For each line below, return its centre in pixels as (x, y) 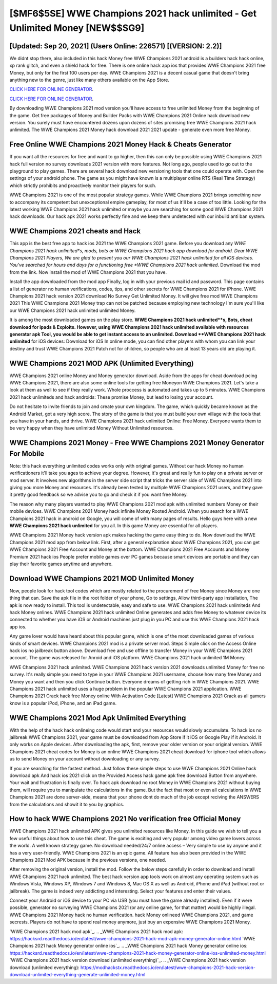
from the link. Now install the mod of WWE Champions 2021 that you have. (88, 272)
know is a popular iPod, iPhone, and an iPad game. (63, 703)
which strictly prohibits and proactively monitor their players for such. (83, 185)
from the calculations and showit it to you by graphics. (67, 804)
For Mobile (27, 453)
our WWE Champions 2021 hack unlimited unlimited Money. (73, 310)
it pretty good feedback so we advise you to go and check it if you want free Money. (99, 495)
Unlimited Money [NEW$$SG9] (77, 28)
